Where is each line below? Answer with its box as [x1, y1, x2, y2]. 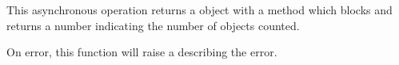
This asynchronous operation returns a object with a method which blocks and [6, 2, 393, 17]
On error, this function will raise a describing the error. [6, 44, 277, 60]
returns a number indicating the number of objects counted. [6, 17, 300, 33]
